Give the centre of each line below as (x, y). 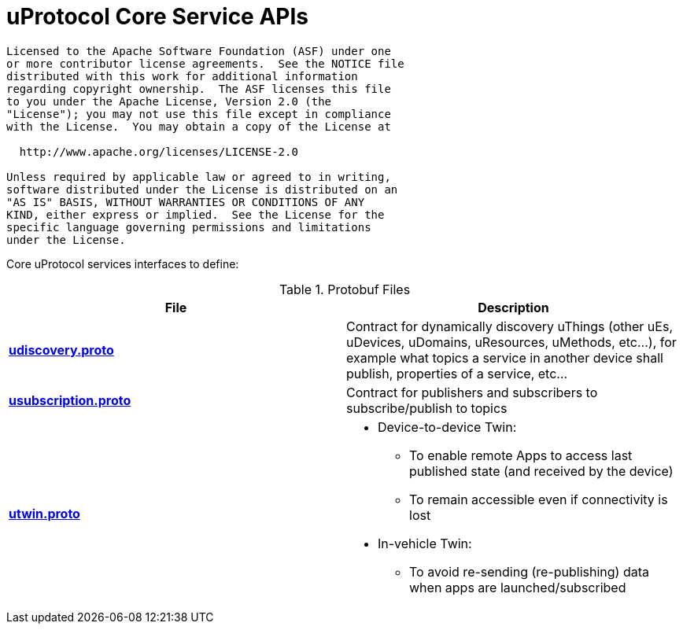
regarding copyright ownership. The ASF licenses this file (199, 88)
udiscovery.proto (61, 350)
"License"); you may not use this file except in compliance (199, 114)
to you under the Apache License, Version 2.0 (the (169, 101)
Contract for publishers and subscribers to (472, 392)
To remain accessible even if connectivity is (539, 499)
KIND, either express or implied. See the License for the (196, 214)
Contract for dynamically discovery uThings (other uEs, (509, 326)
